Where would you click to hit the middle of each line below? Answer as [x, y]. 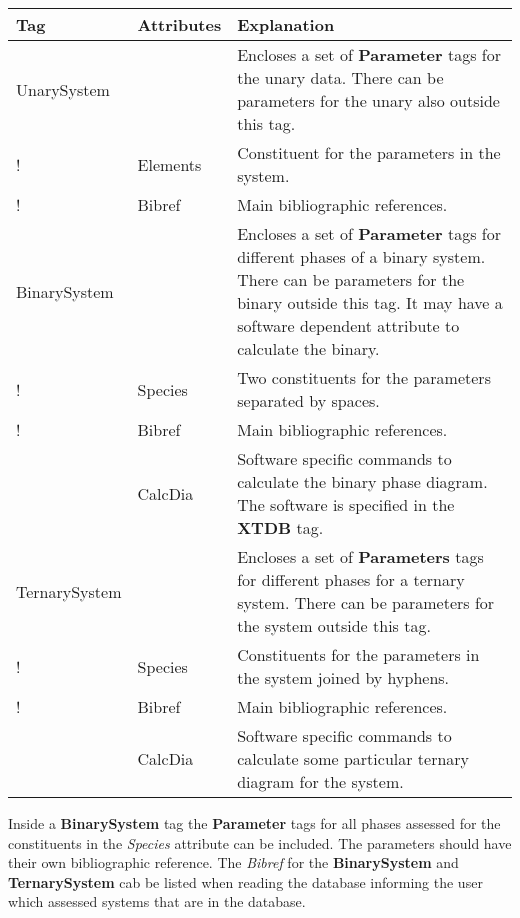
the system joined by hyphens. [343, 677]
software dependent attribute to [348, 325]
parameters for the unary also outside [368, 100]
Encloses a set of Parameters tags [360, 556]
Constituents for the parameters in [358, 654]
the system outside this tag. [334, 625]
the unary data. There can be [340, 77]
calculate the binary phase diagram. [362, 481]
